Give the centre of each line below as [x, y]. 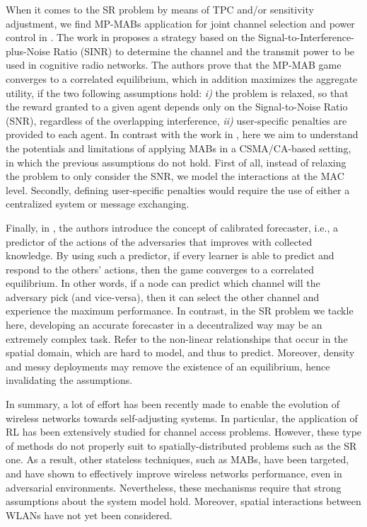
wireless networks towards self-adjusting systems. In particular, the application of [182, 418]
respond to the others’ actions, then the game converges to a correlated [160, 269]
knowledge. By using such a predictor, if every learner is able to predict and [170, 255]
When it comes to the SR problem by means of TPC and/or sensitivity [160, 9]
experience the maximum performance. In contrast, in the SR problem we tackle [180, 311]
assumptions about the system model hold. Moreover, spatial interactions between [183, 501]
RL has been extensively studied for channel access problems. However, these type [184, 432]
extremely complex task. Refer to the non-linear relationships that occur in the [177, 338]
